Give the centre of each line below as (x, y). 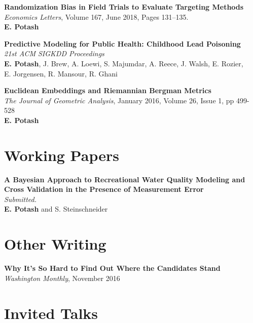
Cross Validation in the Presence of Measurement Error (104, 189)
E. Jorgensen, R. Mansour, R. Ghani (61, 73)
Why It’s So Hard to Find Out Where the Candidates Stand (112, 268)
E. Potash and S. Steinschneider (56, 209)
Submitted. (21, 199)
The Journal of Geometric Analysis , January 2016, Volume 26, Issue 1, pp (119, 100)
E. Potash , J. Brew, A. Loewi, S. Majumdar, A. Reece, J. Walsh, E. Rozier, (124, 63)
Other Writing (55, 244)
